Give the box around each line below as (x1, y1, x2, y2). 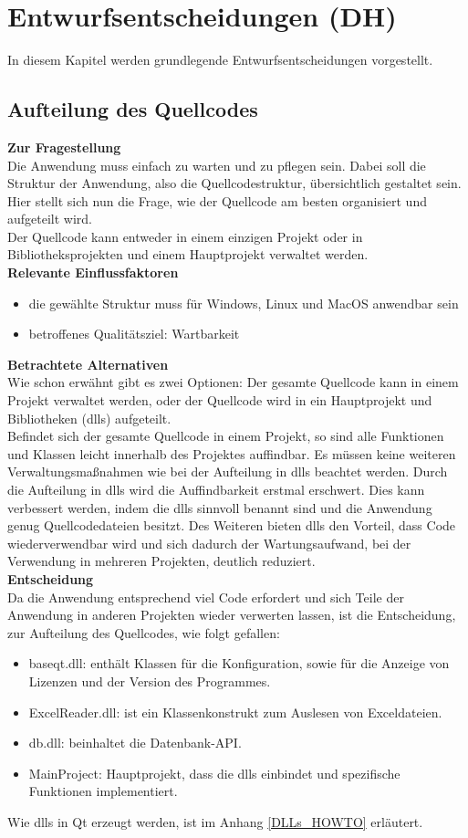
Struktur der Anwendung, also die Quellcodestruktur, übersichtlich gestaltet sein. (7, 173, 462, 193)
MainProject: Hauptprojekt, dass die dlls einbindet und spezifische (28, 763, 400, 782)
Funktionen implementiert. (28, 781, 178, 801)
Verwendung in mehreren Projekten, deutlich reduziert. (7, 551, 316, 571)
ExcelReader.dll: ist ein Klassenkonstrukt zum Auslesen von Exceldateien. (28, 702, 442, 721)
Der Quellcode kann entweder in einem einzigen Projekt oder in (7, 226, 363, 246)
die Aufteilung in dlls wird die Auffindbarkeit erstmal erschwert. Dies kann (7, 480, 425, 499)
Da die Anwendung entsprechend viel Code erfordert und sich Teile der (7, 587, 404, 606)
